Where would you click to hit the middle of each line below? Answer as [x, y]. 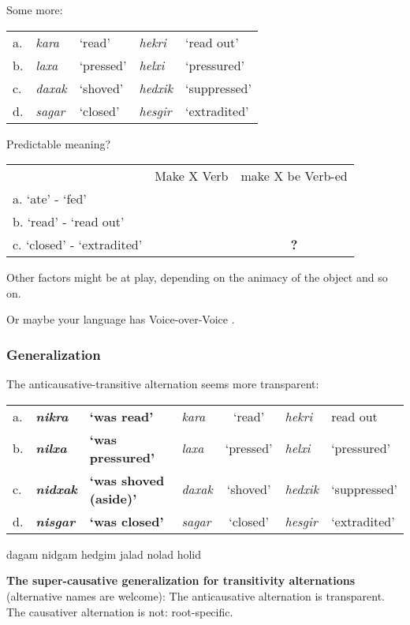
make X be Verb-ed [294, 176]
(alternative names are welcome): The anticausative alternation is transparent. [196, 595]
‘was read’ [121, 416]
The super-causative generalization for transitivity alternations [181, 580]
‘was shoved [127, 480]
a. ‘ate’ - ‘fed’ [50, 199]
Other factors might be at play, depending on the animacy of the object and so [197, 277]
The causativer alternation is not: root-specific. [120, 611]
